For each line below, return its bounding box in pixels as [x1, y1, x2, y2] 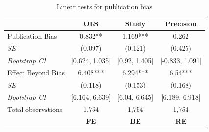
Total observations [7, 104, 63, 114]
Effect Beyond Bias [7, 67, 65, 77]
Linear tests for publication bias [56, 1, 153, 11]
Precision [165, 18, 197, 28]
